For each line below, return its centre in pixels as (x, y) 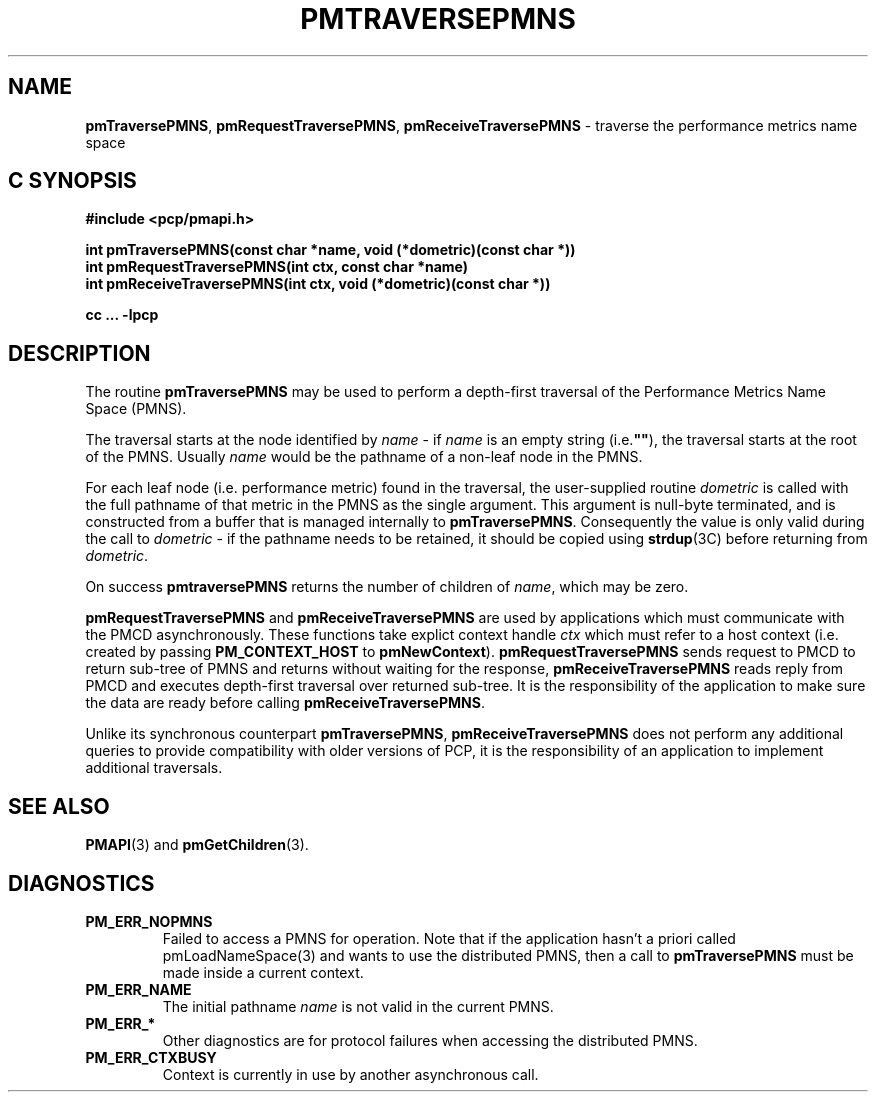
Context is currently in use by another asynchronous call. (350, 1074)
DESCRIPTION (79, 353)
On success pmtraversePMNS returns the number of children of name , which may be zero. (387, 587)
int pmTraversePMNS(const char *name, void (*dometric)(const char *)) (330, 250)
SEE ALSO (59, 806)
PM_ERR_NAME (138, 989)
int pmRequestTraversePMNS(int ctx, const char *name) (277, 267)
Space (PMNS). (136, 409)
